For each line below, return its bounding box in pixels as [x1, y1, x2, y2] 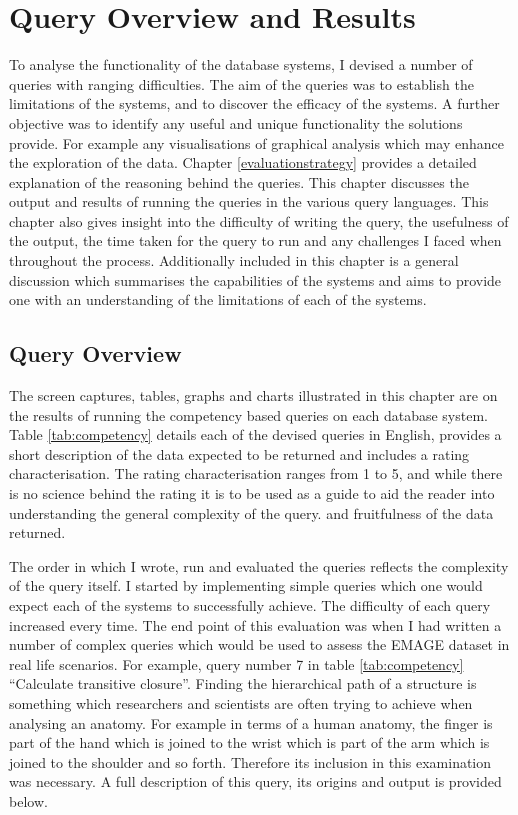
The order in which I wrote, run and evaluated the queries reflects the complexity [9, 555, 509, 576]
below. [9, 790, 48, 811]
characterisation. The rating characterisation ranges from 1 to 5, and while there [9, 463, 503, 484]
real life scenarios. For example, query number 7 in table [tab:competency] [9, 653, 464, 674]
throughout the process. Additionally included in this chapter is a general [9, 250, 459, 271]
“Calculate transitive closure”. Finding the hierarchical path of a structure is [9, 673, 477, 694]
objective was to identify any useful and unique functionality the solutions [9, 112, 463, 133]
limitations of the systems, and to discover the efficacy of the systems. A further [9, 93, 500, 114]
